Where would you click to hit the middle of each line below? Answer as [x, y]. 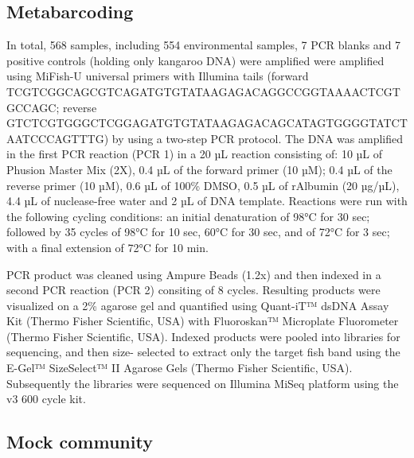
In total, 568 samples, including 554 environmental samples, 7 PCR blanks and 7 [204, 45]
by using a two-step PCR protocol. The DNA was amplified [258, 138]
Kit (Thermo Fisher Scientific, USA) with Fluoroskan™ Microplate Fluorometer [203, 321]
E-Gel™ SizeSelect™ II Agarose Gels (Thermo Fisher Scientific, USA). [180, 368]
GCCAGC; [33, 107]
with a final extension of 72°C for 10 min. [107, 247]
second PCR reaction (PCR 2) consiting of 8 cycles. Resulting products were [193, 290]
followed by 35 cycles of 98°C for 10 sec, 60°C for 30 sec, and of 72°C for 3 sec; [198, 232]
